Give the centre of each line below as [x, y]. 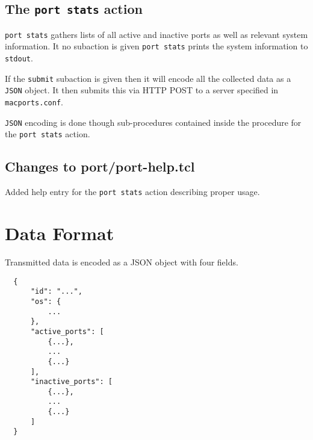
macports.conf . [34, 102]
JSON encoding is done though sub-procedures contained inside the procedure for [153, 122]
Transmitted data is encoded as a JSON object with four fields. [122, 262]
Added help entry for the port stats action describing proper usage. [132, 192]
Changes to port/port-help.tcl [100, 166]
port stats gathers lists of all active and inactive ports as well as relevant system [156, 34]
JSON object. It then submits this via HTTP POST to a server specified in [142, 90]
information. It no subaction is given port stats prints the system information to [156, 46]
